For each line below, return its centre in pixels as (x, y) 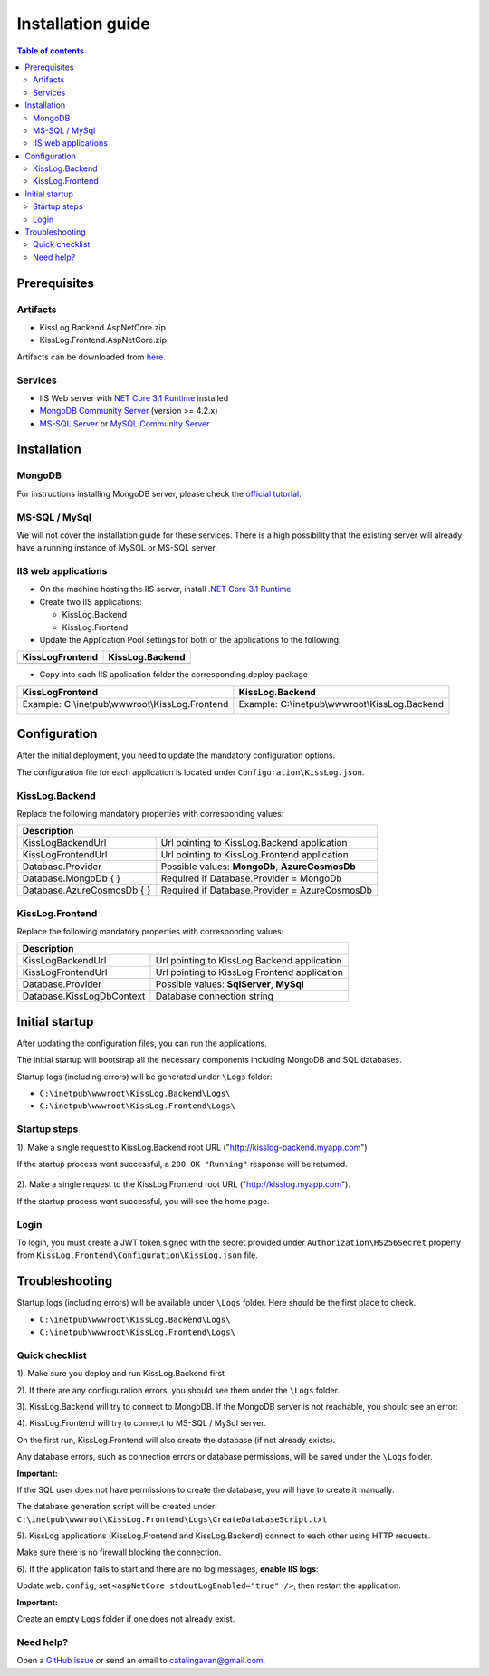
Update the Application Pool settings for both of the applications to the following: (190, 640)
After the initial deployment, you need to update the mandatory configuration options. (176, 755)
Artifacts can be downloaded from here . (91, 357)
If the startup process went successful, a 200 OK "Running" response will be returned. (182, 1164)
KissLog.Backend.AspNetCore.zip (103, 327)
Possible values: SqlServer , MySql (230, 984)
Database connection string (214, 996)
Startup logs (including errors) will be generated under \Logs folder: (144, 1077)
